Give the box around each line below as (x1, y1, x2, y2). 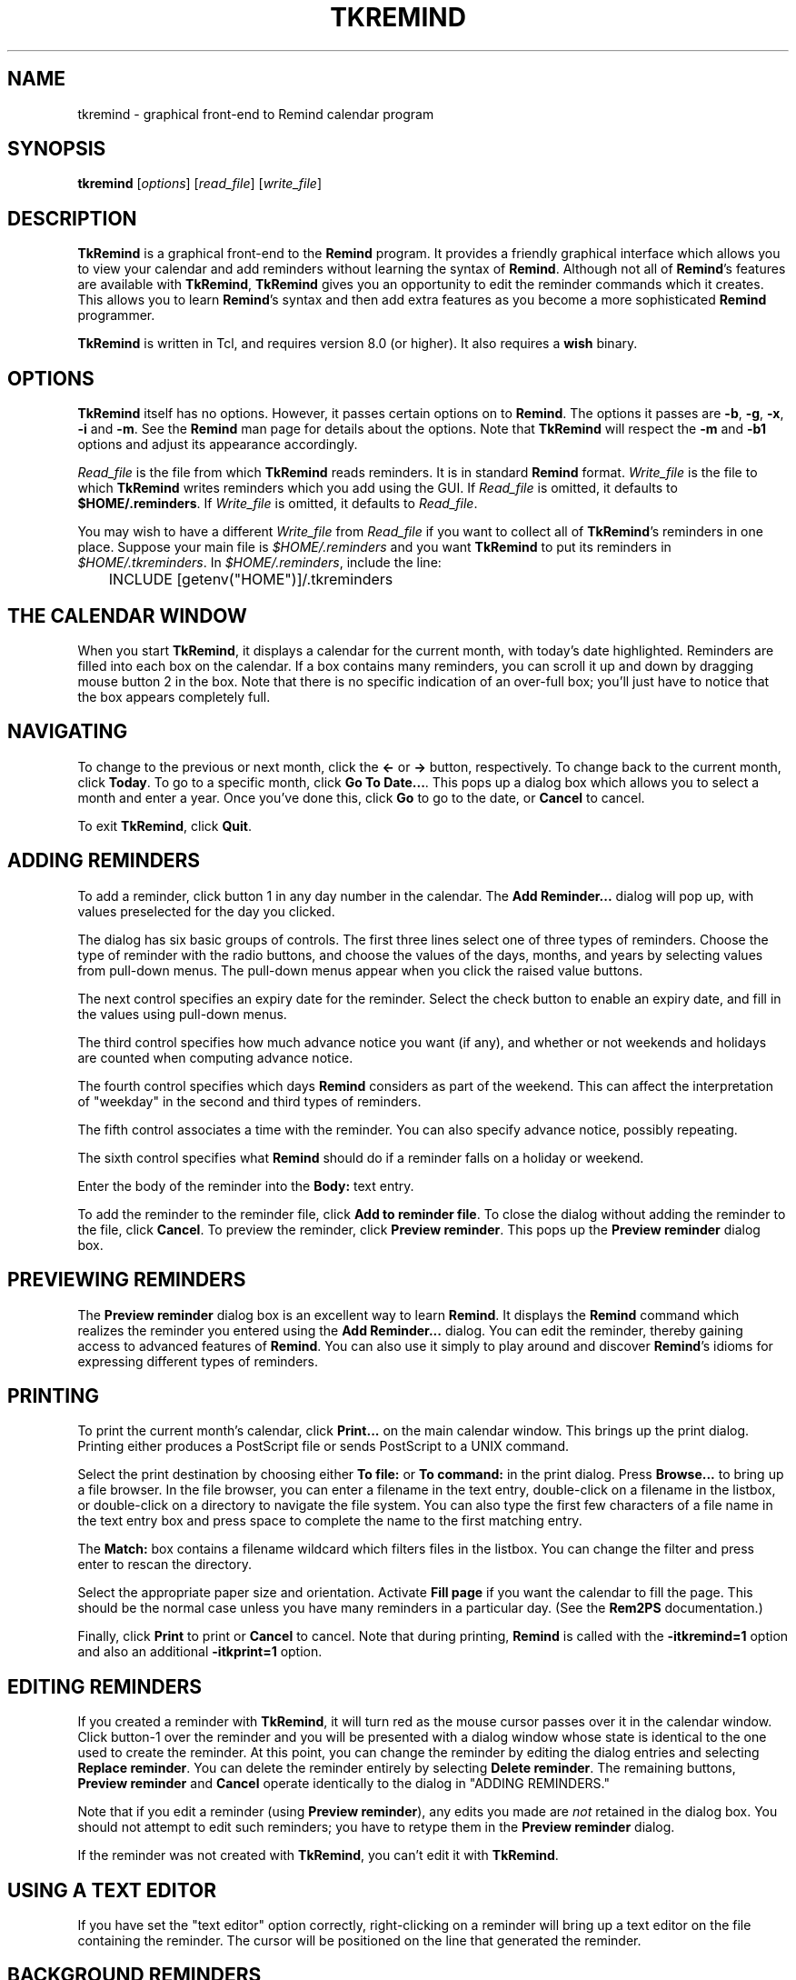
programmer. (77, 307, 155, 324)
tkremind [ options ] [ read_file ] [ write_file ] (77, 175, 322, 192)
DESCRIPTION (7, 206, 137, 230)
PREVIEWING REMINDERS (7, 1268, 246, 1292)
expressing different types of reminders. (77, 1353, 318, 1369)
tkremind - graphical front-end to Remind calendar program (77, 105, 434, 122)
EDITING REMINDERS (7, 1675, 202, 1698)
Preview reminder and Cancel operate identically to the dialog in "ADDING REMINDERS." (77, 1775, 610, 1792)
